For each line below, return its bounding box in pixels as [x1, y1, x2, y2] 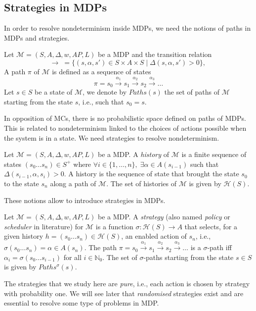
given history [4, 231, 43, 241]
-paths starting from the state [143, 252, 234, 262]
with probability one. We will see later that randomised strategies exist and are [4, 288, 244, 298]
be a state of [35, 87, 73, 97]
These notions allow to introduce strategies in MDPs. [4, 195, 166, 205]
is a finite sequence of [181, 149, 247, 159]
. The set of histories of [106, 178, 176, 188]
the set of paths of [164, 87, 219, 97]
